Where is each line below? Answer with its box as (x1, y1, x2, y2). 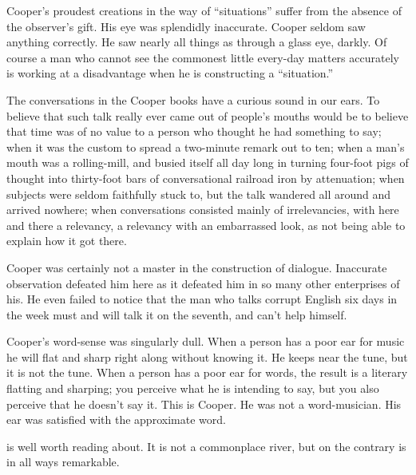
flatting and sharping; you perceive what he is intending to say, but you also (6, 380, 379, 397)
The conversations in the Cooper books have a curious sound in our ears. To (6, 91, 380, 108)
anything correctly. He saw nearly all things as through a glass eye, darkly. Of (6, 34, 387, 50)
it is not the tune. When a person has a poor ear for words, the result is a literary (6, 364, 408, 381)
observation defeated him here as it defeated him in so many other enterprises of (6, 275, 400, 291)
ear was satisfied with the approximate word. (6, 411, 226, 428)
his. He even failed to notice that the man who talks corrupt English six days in (6, 291, 398, 307)
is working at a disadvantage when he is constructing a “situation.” (6, 65, 334, 81)
